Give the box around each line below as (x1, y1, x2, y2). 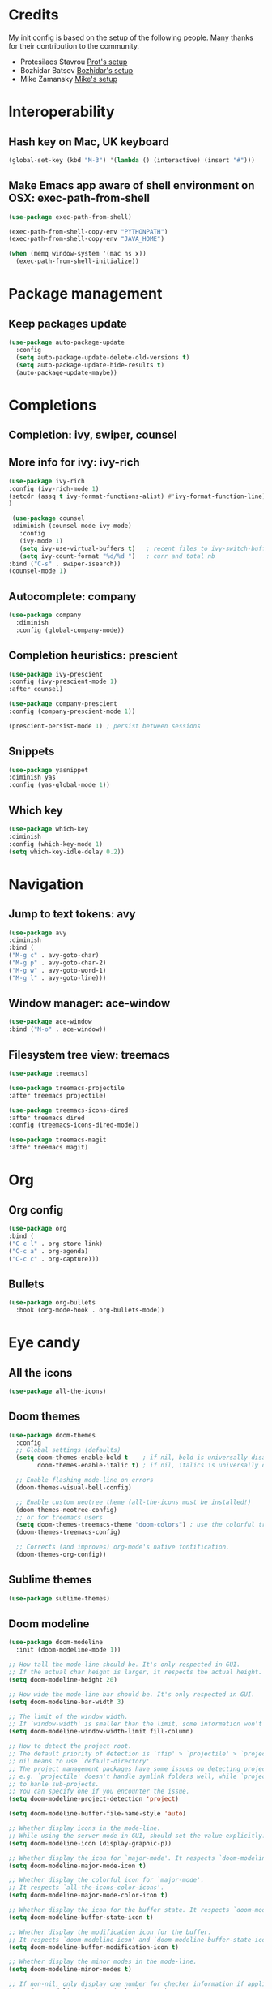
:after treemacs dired (8, 1114, 85, 1122)
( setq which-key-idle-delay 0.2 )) (8, 848, 125, 856)
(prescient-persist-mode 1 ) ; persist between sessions (8, 722, 201, 730)
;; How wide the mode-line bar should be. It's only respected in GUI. (8, 1690, 255, 1699)
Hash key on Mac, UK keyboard (8, 135, 170, 148)
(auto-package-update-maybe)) (15, 368, 117, 376)
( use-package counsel (11, 514, 85, 522)
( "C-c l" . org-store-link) (8, 1239, 104, 1248)
